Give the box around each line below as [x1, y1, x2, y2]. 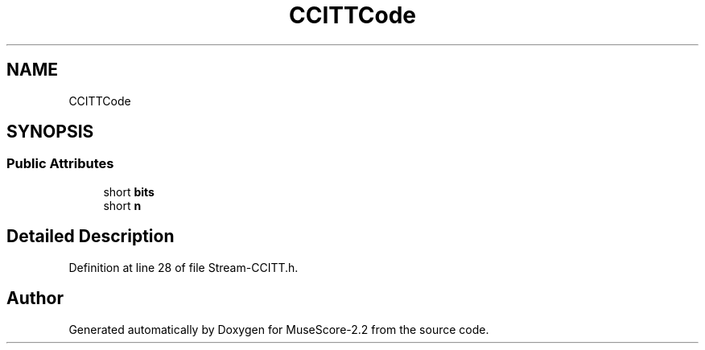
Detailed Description [6, 226, 175, 247]
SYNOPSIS [6, 121, 94, 142]
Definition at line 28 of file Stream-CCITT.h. [68, 260, 299, 274]
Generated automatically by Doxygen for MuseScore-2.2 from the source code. [68, 322, 489, 336]
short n [103, 198, 142, 212]
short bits [103, 184, 155, 199]
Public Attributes [6, 155, 114, 172]
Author [6, 288, 64, 309]
